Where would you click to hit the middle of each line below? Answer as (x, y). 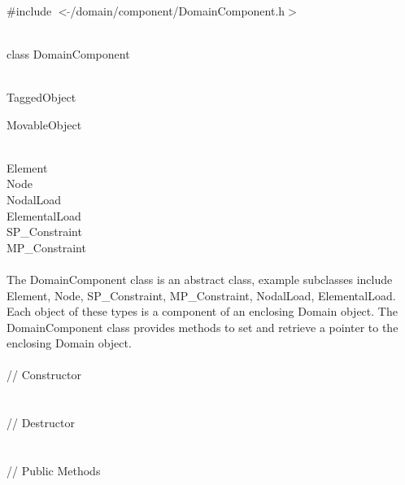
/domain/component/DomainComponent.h (178, 10)
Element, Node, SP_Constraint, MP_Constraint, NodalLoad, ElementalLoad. (201, 295)
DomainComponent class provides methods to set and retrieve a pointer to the (202, 327)
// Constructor (44, 375)
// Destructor (41, 423)
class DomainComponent (68, 53)
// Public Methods (54, 471)
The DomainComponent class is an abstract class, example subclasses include (200, 279)
